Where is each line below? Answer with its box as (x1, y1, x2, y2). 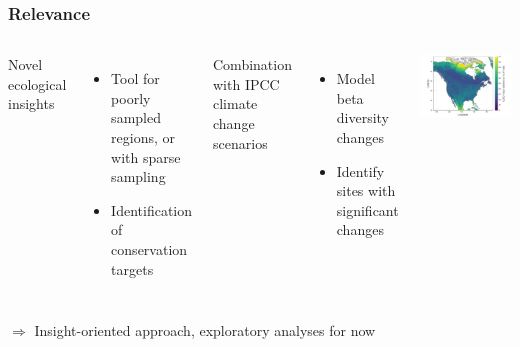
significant (336, 199, 399, 220)
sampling (111, 166, 166, 187)
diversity (336, 107, 390, 128)
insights (8, 93, 55, 114)
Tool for (111, 68, 160, 89)
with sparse (111, 146, 181, 167)
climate (213, 93, 258, 114)
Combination (213, 54, 292, 75)
